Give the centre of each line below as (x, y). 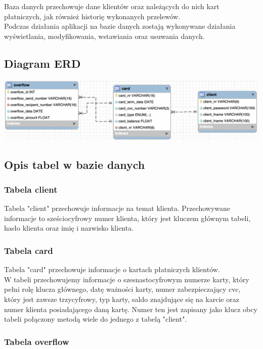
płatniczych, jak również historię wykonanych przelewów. (92, 16)
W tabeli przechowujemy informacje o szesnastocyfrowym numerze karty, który (127, 279)
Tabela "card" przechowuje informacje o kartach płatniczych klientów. (112, 269)
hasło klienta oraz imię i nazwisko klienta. (69, 228)
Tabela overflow (37, 341)
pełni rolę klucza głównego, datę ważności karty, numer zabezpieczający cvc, (122, 289)
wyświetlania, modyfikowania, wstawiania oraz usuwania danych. (104, 36)
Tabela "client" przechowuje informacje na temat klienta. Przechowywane (117, 208)
